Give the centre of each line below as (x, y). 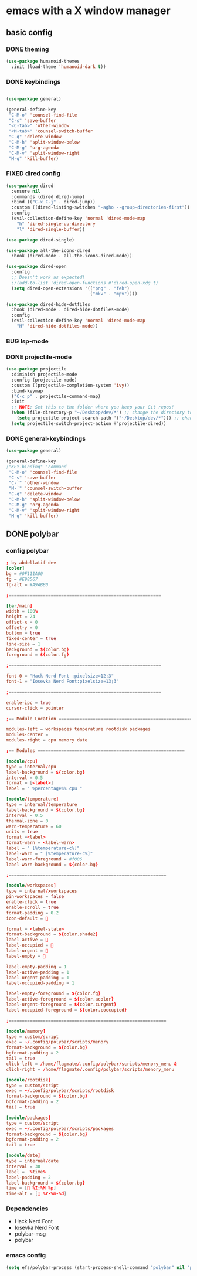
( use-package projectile (36, 369)
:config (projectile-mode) (44, 380)
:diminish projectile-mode (44, 375)
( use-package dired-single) (40, 240)
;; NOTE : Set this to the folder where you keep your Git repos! (93, 407)
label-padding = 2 (28, 1177)
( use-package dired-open (36, 267)
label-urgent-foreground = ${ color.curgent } (61, 1005)
